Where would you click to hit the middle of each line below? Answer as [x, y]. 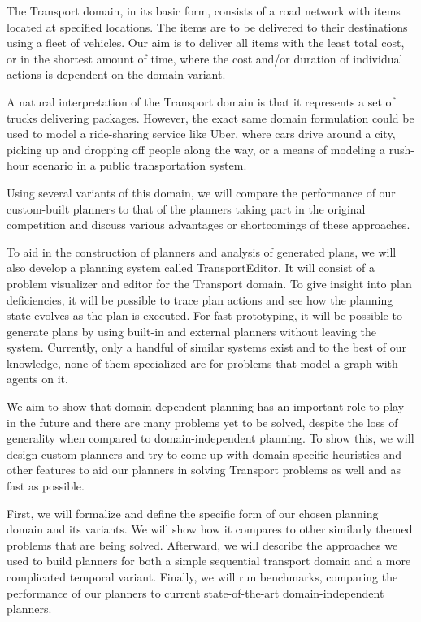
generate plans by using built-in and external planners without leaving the [192, 331]
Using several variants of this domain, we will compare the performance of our [201, 192]
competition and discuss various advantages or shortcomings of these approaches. [208, 225]
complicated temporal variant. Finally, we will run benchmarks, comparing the [202, 577]
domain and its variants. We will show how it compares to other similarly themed [210, 529]
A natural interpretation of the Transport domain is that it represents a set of [201, 101]
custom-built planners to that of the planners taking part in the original [186, 208]
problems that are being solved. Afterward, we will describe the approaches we [202, 544]
